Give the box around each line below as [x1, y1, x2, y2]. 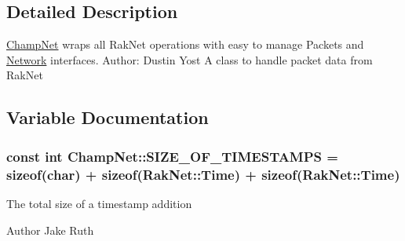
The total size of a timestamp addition [6, 195, 192, 211]
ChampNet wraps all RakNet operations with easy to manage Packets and [6, 36, 364, 53]
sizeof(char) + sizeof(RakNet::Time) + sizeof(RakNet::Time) [6, 164, 400, 184]
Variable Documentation [6, 105, 209, 130]
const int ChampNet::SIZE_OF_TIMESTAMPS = [6, 146, 338, 166]
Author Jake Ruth [6, 221, 94, 238]
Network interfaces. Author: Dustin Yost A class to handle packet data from [6, 51, 373, 68]
